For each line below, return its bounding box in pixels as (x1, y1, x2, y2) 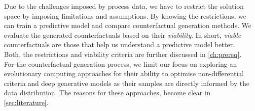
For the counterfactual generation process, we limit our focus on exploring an (4, 58, 237, 69)
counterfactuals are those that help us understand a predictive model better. (4, 39, 235, 50)
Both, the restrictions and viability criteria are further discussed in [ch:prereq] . (4, 49, 242, 59)
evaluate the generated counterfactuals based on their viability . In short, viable (4, 29, 241, 40)
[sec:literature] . (4, 97, 49, 107)
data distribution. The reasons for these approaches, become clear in (4, 87, 211, 98)
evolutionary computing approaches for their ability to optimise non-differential (4, 68, 244, 79)
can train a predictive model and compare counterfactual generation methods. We (4, 20, 252, 30)
